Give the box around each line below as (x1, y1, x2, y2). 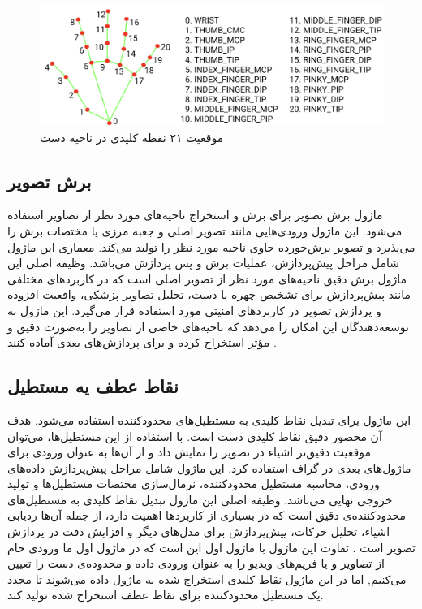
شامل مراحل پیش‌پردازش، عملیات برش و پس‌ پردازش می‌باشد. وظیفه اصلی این (7, 254, 399, 271)
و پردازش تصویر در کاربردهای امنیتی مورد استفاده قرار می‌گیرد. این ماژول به (7, 301, 381, 318)
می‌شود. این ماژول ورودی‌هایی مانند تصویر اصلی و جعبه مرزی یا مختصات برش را (7, 222, 403, 239)
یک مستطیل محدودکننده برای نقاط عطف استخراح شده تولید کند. (7, 586, 324, 603)
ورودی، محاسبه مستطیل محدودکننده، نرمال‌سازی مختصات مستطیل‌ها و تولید (7, 475, 380, 492)
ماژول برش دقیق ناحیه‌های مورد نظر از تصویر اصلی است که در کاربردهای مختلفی (7, 270, 407, 287)
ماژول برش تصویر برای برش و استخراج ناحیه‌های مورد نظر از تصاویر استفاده (7, 206, 383, 223)
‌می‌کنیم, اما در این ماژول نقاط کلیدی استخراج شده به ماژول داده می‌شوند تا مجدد (7, 570, 407, 587)
